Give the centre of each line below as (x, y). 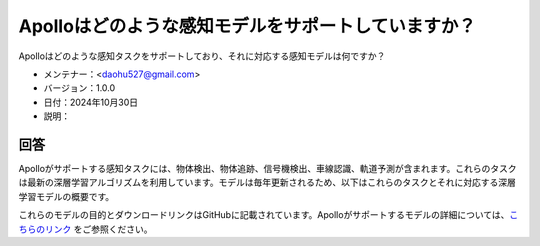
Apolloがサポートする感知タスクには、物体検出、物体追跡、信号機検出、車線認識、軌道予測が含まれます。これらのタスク (267, 169)
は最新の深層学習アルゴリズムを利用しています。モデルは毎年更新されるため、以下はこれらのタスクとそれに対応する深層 (267, 182)
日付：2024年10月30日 (91, 102)
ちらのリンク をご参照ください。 (85, 229)
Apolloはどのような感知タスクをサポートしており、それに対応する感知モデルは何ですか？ (202, 56)
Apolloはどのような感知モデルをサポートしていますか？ (247, 26)
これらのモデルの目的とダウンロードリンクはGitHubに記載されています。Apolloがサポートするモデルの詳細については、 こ (268, 215)
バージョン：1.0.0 (79, 88)
